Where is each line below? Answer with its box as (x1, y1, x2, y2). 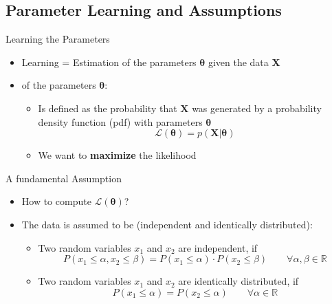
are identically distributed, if (178, 274, 299, 288)
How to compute (21, 194, 91, 208)
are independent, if (178, 240, 258, 254)
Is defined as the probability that (38, 100, 177, 115)
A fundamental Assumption (5, 171, 122, 185)
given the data (208, 54, 269, 69)
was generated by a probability (192, 100, 322, 115)
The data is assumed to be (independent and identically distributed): (21, 217, 313, 231)
